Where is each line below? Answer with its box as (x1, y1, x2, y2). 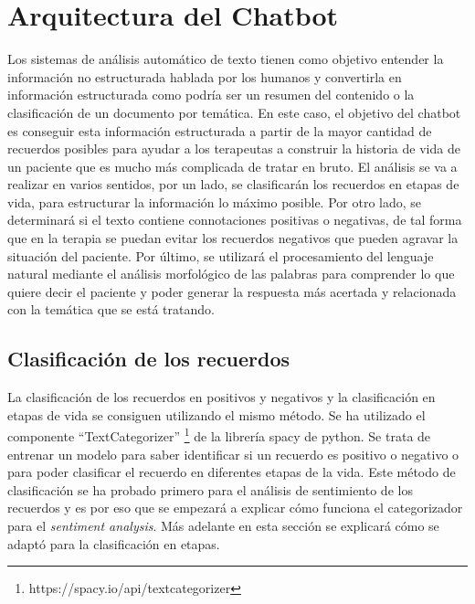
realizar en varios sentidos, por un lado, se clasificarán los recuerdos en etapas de (7, 175, 459, 194)
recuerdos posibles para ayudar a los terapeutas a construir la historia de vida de (7, 139, 460, 158)
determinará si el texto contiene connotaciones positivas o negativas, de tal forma (7, 210, 462, 229)
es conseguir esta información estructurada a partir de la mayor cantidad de (7, 121, 432, 140)
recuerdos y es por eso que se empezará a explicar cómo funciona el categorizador (7, 498, 463, 517)
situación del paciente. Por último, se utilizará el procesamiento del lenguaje (7, 246, 434, 265)
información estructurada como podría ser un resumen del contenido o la (7, 85, 415, 104)
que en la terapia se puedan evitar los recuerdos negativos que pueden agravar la (7, 228, 459, 248)
